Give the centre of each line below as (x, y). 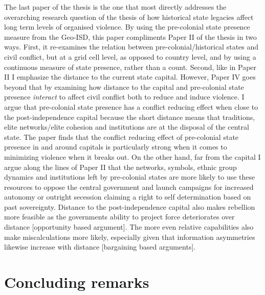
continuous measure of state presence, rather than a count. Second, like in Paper (130, 67)
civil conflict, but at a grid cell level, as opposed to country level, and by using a (130, 56)
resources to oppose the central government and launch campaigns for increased (129, 187)
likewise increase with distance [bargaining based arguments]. (100, 247)
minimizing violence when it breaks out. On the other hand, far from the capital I (132, 156)
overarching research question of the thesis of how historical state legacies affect (129, 17)
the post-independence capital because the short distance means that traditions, (130, 117)
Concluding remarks (77, 282)
